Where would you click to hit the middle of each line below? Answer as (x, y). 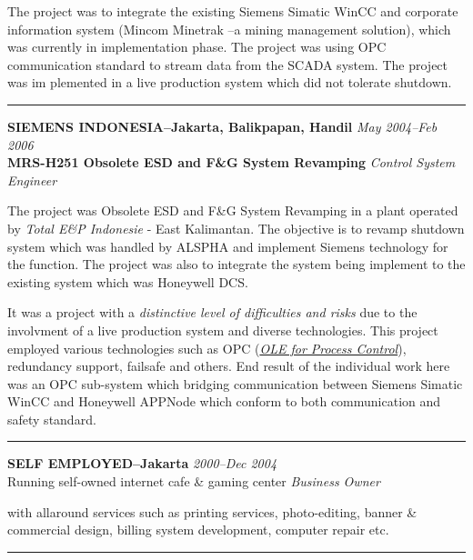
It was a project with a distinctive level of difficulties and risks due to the (212, 312)
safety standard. (52, 419)
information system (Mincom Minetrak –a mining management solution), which (229, 29)
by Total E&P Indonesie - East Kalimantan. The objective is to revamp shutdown (236, 228)
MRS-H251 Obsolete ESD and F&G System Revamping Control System (231, 162)
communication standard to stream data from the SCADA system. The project (228, 64)
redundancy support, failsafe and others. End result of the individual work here (229, 366)
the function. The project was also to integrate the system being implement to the (236, 264)
